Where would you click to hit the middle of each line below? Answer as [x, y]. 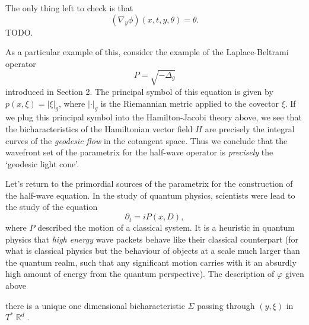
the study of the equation [52, 207]
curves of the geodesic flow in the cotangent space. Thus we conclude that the [146, 140]
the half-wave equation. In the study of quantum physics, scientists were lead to [150, 195]
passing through [226, 305]
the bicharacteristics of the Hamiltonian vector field [99, 128]
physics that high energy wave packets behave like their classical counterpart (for [152, 239]
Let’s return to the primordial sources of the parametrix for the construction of [149, 184]
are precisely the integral [250, 128]
